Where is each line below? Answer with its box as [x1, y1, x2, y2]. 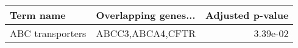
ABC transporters [10, 26, 87, 40]
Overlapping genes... [96, 8, 196, 22]
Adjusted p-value [205, 8, 289, 22]
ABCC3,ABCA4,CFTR [96, 26, 196, 40]
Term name [10, 8, 66, 22]
